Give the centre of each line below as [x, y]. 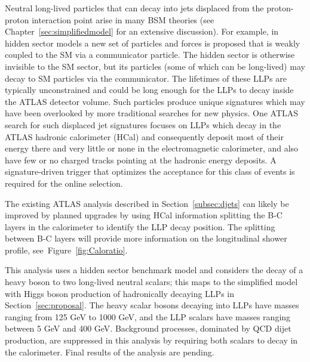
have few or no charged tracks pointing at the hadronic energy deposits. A [141, 160]
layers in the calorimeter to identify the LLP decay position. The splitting [140, 226]
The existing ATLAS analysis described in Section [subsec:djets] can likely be [147, 203]
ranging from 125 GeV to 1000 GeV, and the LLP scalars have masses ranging [148, 316]
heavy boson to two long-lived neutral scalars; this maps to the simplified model [151, 282]
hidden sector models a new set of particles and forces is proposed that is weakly [153, 43]
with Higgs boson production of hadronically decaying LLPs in [120, 293]
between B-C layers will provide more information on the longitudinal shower [146, 238]
